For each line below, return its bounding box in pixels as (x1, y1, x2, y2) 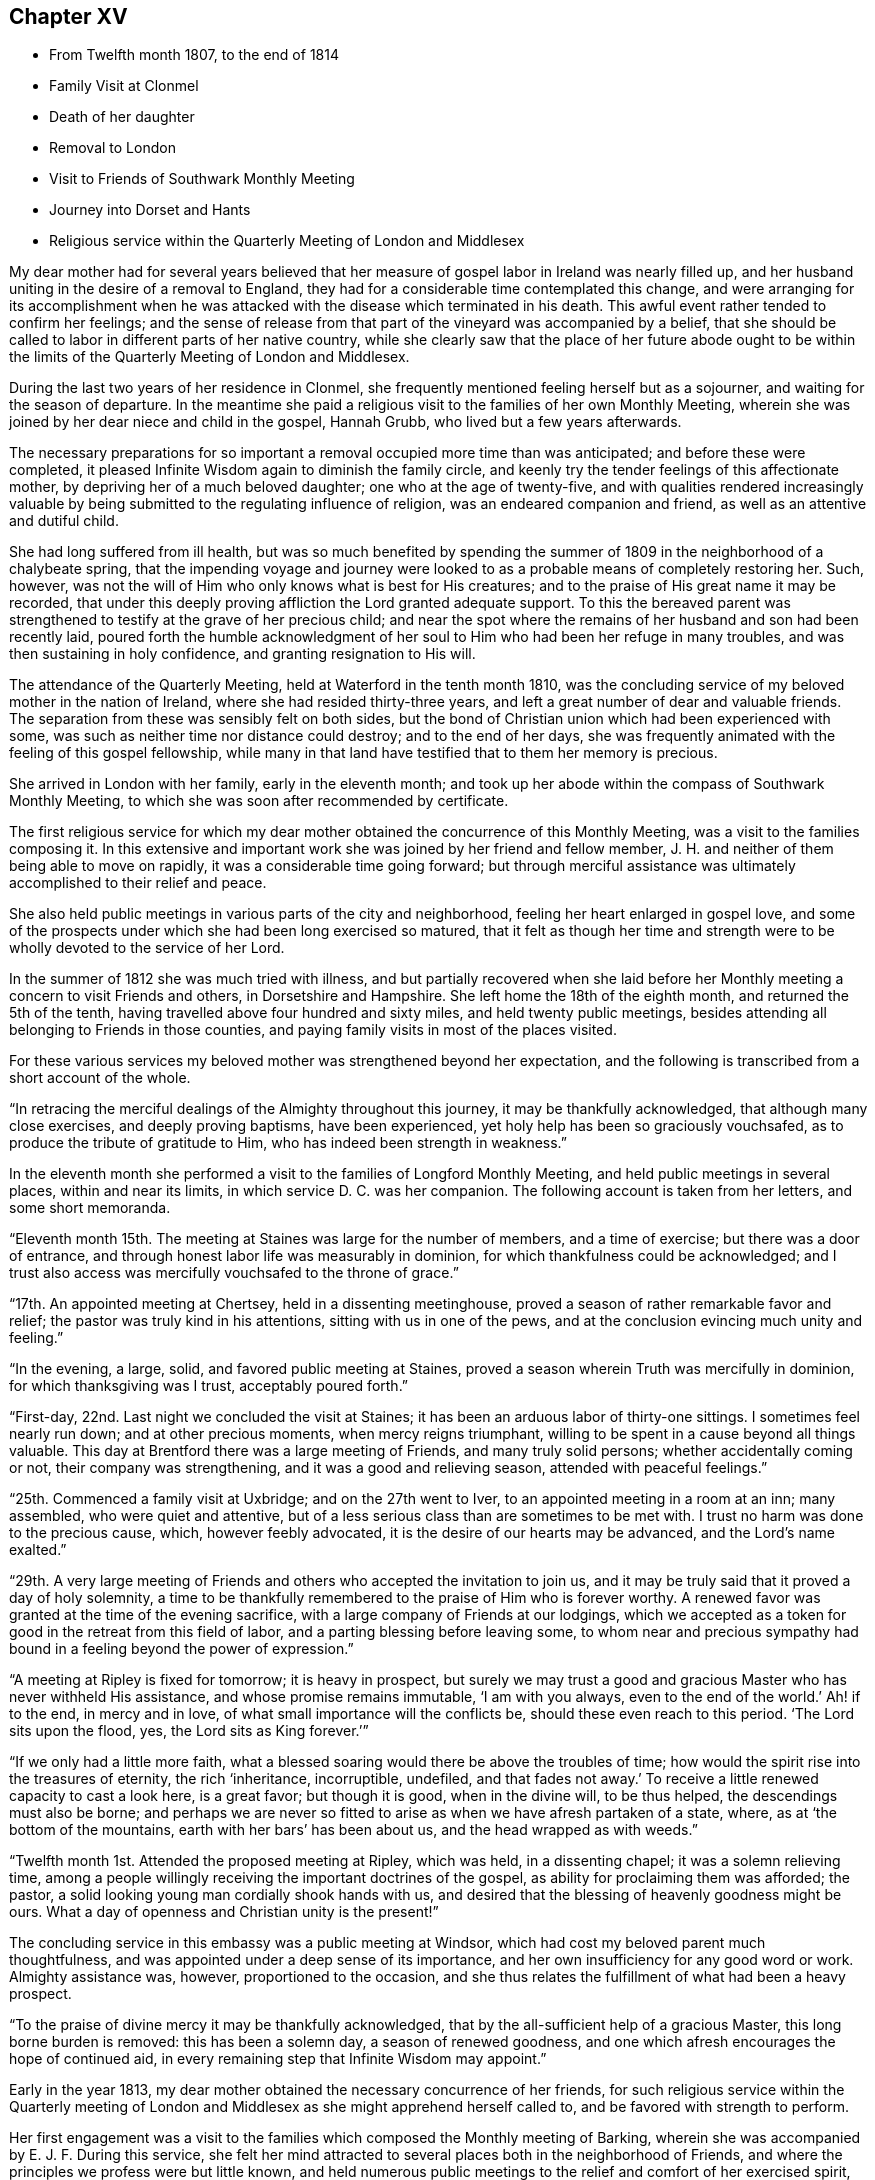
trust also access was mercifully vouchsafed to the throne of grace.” (9, 1264, 459, 1282)
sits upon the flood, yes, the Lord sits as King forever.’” (9, 1722, 369, 1740)
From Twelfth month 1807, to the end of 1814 (49, 46, 339, 64)
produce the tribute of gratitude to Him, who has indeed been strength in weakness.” (9, 1134, 568, 1152)
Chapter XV (9, 4, 128, 29)
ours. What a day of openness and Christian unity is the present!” (9, 1903, 439, 1921)
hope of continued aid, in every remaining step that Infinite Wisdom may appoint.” (9, 2050, 547, 2068)
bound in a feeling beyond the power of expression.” (9, 1640, 354, 1658)
